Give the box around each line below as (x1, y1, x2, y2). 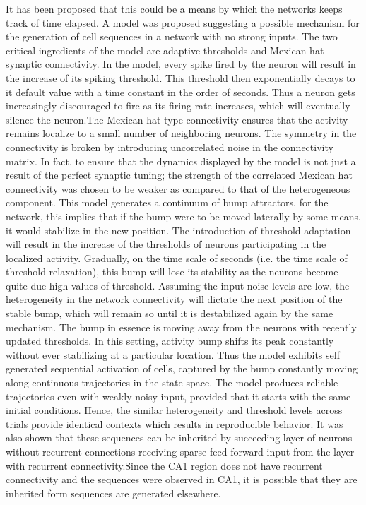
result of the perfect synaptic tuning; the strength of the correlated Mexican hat (6, 167, 353, 182)
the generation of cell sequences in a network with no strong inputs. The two (6, 29, 338, 44)
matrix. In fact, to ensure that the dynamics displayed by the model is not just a (6, 153, 356, 168)
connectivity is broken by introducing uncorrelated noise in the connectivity (6, 139, 333, 154)
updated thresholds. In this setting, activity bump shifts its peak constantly (6, 333, 334, 348)
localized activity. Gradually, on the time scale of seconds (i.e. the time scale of (6, 250, 348, 265)
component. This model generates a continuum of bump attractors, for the (6, 195, 329, 210)
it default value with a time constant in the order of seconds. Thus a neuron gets (6, 84, 355, 99)
